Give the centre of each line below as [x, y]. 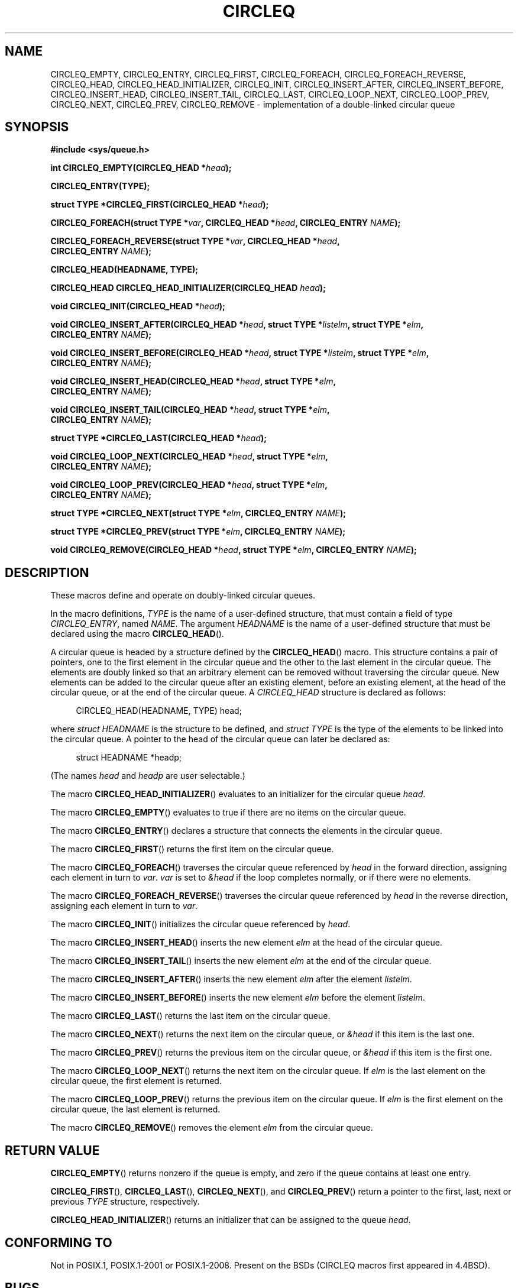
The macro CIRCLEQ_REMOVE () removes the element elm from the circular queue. [212, 1128]
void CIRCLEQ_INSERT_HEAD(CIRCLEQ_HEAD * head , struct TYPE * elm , [193, 381]
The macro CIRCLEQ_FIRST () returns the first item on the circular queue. [192, 849]
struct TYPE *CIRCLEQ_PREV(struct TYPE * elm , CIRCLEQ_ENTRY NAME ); [198, 532]
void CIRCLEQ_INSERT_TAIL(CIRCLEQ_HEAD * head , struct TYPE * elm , [190, 410]
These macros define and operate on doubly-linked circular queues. [183, 596]
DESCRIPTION [47, 572]
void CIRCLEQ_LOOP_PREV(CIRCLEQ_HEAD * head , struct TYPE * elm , [189, 485]
